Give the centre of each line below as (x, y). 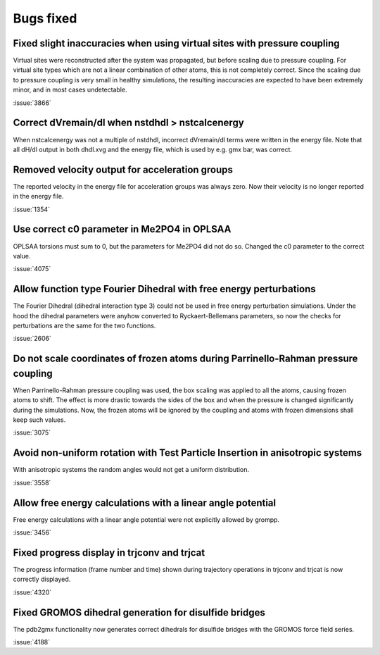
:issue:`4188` (32, 642)
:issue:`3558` (32, 482)
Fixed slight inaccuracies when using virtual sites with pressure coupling (177, 43)
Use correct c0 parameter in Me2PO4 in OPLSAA (122, 229)
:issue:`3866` (32, 103)
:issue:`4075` (32, 269)
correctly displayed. (42, 579)
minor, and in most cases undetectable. (70, 90)
